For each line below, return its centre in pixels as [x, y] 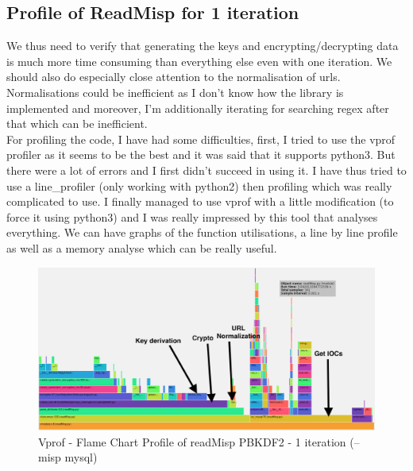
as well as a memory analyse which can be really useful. [142, 247]
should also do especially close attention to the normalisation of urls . [174, 77]
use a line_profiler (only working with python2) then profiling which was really [199, 185]
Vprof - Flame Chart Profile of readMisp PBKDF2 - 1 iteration [192, 441]
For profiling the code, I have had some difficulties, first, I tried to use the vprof [201, 139]
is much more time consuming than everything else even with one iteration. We [199, 61]
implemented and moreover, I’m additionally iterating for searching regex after [198, 108]
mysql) [81, 457]
